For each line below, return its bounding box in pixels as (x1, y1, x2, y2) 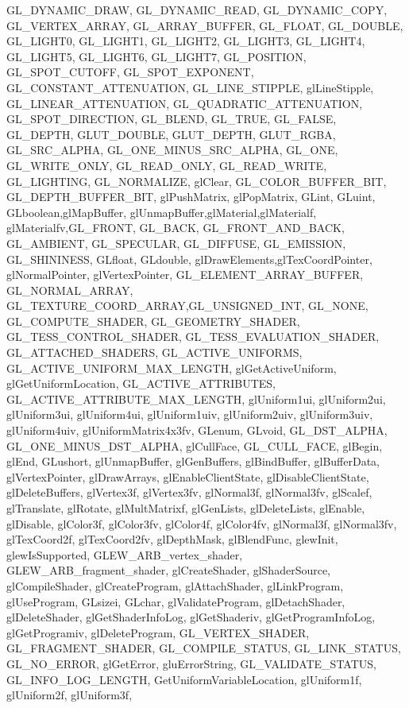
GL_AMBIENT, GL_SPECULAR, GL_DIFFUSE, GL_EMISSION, (6, 234, 346, 251)
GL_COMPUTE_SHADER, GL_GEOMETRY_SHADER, (6, 312, 300, 329)
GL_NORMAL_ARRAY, (6, 281, 133, 298)
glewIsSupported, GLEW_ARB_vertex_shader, (6, 546, 243, 563)
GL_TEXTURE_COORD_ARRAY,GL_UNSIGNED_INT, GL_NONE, (6, 297, 368, 314)
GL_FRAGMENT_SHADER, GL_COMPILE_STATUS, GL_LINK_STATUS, (6, 640, 401, 656)
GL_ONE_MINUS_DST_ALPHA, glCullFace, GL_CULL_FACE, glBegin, (6, 437, 383, 454)
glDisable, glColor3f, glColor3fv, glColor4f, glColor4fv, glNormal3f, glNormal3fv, (6, 515, 397, 532)
